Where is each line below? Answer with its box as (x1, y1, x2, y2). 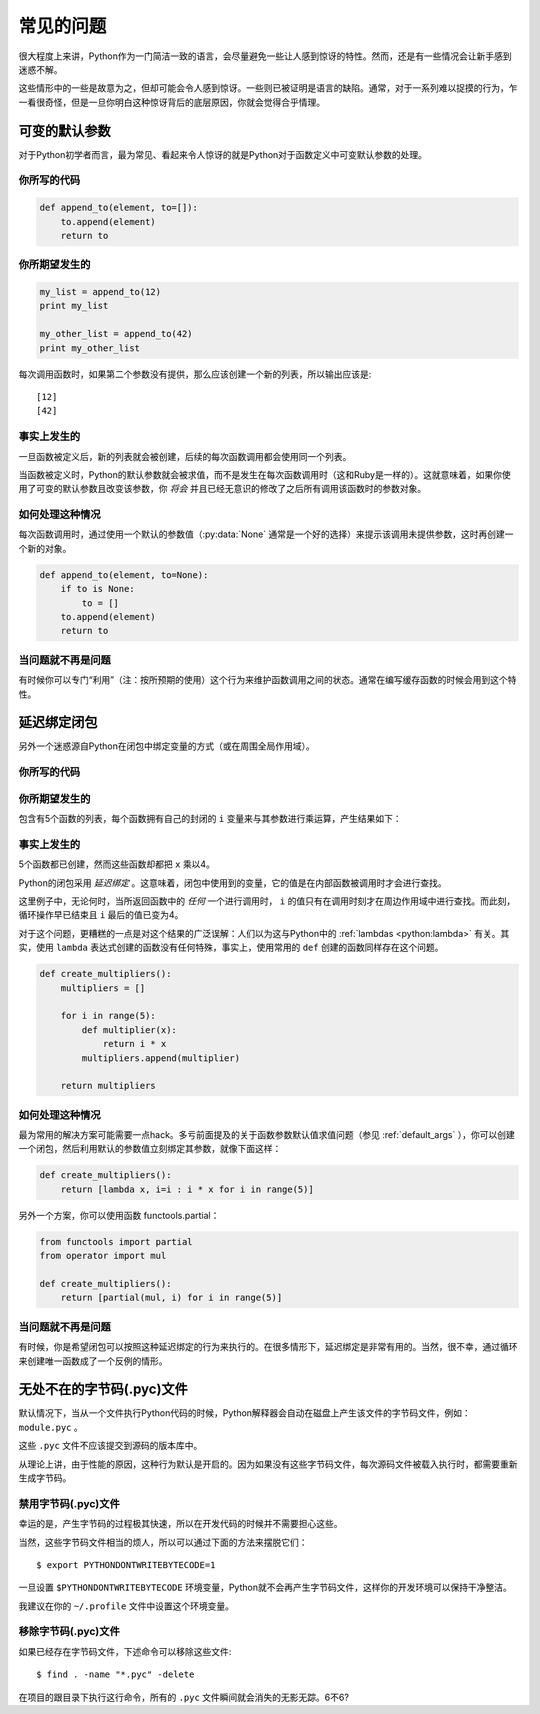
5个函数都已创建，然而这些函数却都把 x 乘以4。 (18, 858, 215, 870)
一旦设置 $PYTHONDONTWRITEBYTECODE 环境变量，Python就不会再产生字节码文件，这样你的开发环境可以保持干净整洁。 (18, 1581, 512, 1594)
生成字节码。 (18, 1471, 72, 1484)
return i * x (102, 1038, 167, 1050)
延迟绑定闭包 (18, 714, 98, 731)
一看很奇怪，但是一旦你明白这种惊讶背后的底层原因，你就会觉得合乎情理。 (18, 96, 325, 108)
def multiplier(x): (81, 1024, 177, 1035)
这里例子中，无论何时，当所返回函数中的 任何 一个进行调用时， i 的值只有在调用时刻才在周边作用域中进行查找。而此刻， (18, 895, 516, 907)
